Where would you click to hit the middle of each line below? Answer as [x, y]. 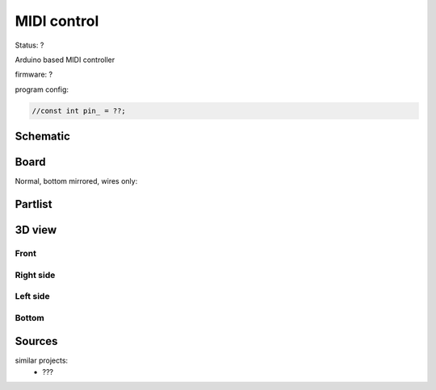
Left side [32, 297]
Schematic [42, 137]
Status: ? [29, 45]
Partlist [34, 204]
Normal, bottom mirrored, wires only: [76, 181]
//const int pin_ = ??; [79, 110]
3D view [36, 230]
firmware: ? [34, 75]
